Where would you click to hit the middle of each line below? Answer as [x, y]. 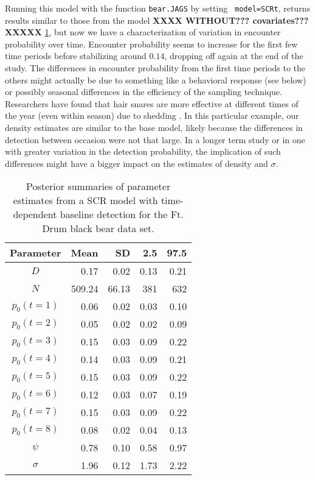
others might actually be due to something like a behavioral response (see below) [156, 79]
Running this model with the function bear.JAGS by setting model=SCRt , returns [157, 8]
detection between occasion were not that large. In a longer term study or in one [155, 139]
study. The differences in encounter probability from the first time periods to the [155, 68]
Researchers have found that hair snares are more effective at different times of [152, 103]
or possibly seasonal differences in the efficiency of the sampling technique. [144, 92]
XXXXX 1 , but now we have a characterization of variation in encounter [143, 32]
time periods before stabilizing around [76, 56]
